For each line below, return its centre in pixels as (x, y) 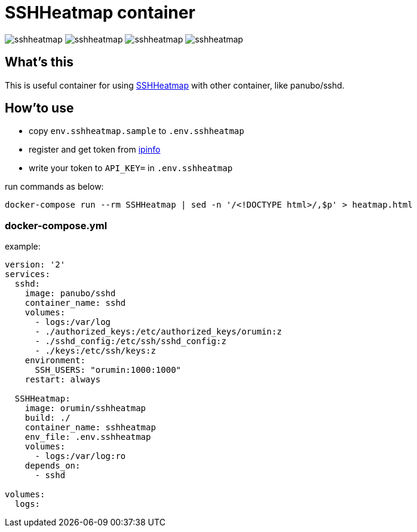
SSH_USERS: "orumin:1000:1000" (108, 370)
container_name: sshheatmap (90, 428)
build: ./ (47, 418)
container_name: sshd (75, 303)
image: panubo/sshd (70, 294)
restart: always (63, 380)
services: (27, 274)
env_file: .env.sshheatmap (88, 437)
